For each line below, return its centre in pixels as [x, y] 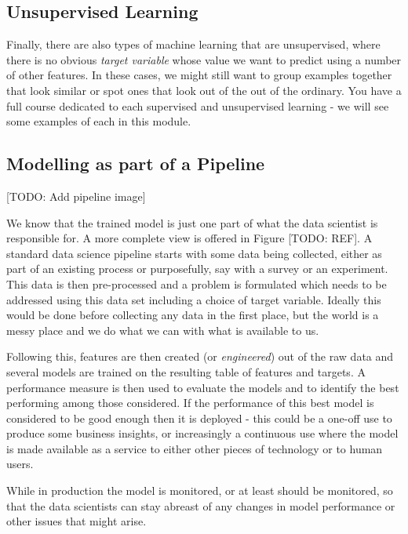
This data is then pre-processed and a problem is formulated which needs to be [197, 283]
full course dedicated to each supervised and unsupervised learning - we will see [198, 105]
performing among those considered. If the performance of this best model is [190, 403]
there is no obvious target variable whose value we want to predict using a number [204, 59]
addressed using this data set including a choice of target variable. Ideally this [194, 299]
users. [20, 464]
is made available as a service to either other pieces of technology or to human [195, 448]
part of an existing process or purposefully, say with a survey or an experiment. [197, 269]
